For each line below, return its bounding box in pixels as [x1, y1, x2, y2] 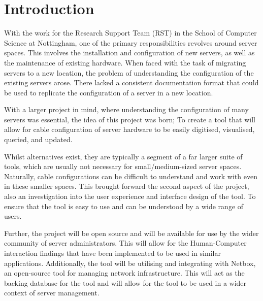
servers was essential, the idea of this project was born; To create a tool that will [4, 114, 255, 124]
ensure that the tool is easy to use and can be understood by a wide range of [4, 200, 244, 211]
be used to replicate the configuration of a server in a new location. [4, 87, 213, 97]
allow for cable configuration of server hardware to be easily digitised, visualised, [4, 124, 255, 135]
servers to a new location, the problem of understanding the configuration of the [4, 67, 254, 78]
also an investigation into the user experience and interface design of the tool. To [4, 191, 256, 202]
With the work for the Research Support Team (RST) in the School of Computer [4, 27, 257, 38]
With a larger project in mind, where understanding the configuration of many [4, 104, 249, 115]
